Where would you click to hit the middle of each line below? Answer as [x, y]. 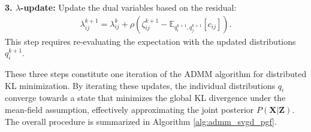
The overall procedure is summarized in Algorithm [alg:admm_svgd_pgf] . [141, 121]
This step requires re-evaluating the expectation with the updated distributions [150, 41]
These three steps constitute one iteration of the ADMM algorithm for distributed [156, 74]
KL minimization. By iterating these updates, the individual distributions [140, 85]
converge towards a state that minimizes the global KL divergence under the [145, 98]
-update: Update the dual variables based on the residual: [129, 7]
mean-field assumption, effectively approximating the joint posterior [129, 109]
